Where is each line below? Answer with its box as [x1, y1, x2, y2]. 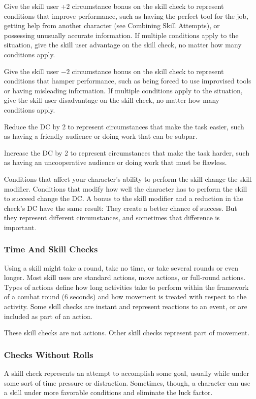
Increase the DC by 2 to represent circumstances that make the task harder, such [4, 147, 250, 158]
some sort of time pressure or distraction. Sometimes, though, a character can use [4, 377, 251, 388]
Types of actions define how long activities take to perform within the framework [4, 281, 249, 292]
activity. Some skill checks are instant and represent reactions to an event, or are [4, 301, 248, 312]
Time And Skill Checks [4, 243, 98, 255]
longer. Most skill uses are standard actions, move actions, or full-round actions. [4, 272, 246, 282]
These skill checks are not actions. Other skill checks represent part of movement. [4, 327, 250, 338]
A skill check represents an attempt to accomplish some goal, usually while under [4, 368, 249, 378]
